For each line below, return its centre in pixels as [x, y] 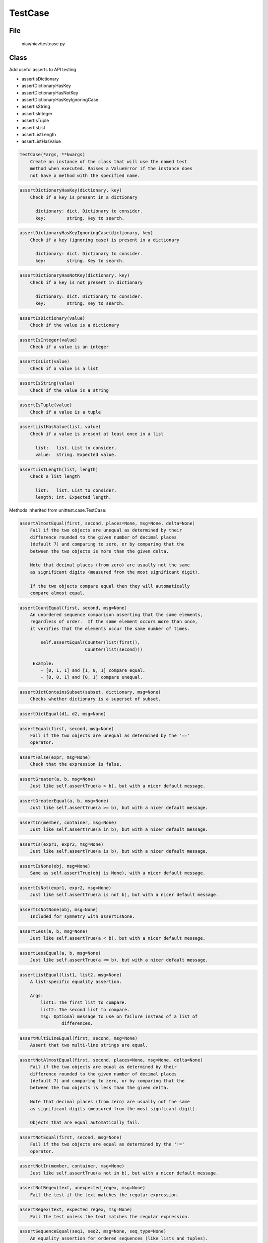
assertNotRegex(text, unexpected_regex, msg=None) [83, 1188]
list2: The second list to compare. [85, 1010]
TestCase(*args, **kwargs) [52, 155]
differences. [77, 1023]
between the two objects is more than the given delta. [100, 551]
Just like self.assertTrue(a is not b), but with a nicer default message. [124, 895]
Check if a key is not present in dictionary [86, 282]
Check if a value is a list [64, 368]
